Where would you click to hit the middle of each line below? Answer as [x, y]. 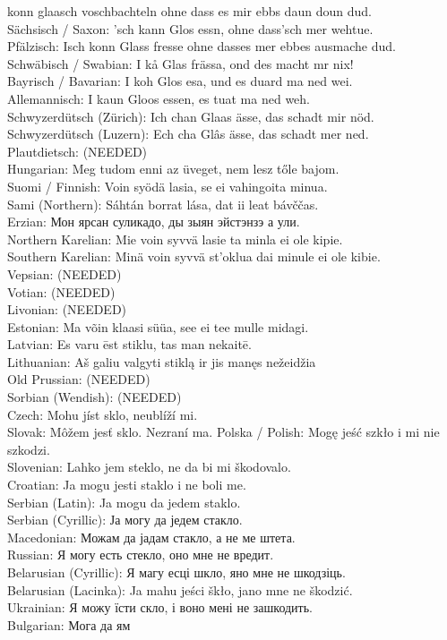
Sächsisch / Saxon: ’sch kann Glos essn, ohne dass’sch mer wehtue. [190, 28]
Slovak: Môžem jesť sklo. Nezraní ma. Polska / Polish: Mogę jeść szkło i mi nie [223, 432]
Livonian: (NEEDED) [67, 309]
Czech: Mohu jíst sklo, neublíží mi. [103, 414]
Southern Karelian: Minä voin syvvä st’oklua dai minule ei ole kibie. [194, 256]
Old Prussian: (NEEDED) [79, 379]
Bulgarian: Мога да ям [69, 624]
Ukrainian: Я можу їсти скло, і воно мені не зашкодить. [160, 607]
